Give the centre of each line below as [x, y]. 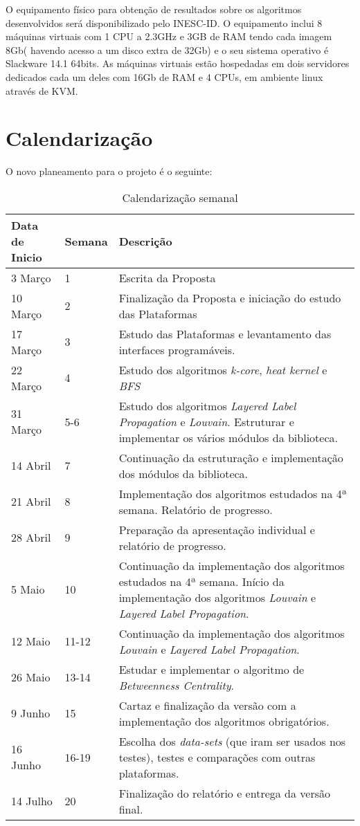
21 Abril [31, 502]
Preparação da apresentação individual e [217, 529]
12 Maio [31, 641]
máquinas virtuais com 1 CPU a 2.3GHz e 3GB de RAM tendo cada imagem [169, 36]
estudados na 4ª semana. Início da [201, 581]
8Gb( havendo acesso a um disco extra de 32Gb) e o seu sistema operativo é [167, 49]
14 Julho [32, 801]
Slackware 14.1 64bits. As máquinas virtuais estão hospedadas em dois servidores [178, 63]
